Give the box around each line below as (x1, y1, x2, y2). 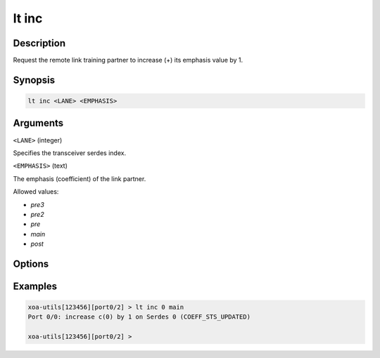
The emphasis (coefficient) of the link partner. (13, 174, 146, 183)
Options (13, 258, 49, 270)
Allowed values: (13, 187, 59, 196)
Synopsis (13, 74, 56, 86)
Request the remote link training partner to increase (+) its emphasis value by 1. (13, 56, 243, 65)
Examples (13, 280, 58, 292)
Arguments (13, 117, 64, 129)
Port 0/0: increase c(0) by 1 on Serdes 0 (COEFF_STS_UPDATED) (27, 313, 251, 321)
